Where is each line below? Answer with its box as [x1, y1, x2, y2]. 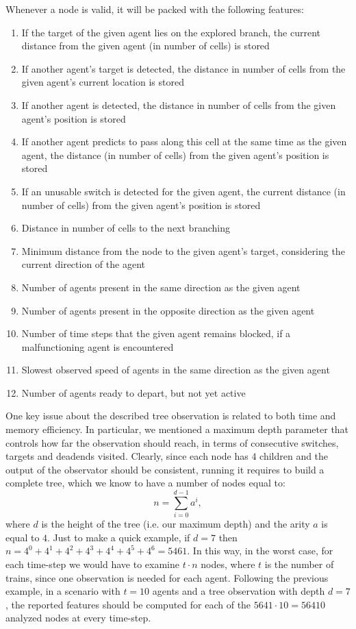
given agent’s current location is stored [21, 75, 184, 89]
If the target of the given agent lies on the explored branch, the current [21, 25, 321, 39]
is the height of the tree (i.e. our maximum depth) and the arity [41, 517, 310, 531]
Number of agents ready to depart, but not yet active [21, 385, 246, 399]
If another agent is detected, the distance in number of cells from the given [21, 97, 336, 112]
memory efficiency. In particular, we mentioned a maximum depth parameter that [5, 422, 349, 436]
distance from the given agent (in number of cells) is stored [21, 38, 270, 53]
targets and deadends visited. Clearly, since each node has [5, 449, 249, 463]
